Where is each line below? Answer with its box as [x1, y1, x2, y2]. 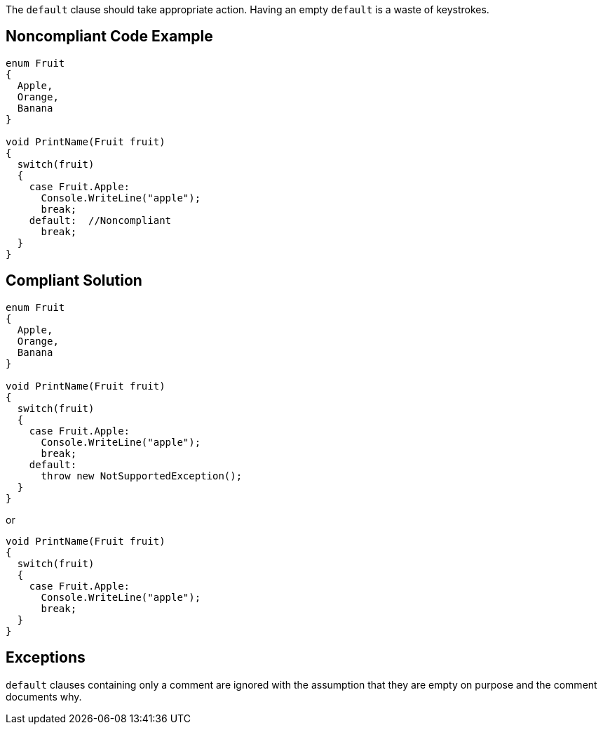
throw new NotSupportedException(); [41, 470, 243, 482]
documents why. [6, 690, 82, 703]
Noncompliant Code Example [6, 27, 213, 46]
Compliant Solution [6, 272, 142, 290]
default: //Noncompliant [29, 214, 172, 226]
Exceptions [6, 649, 86, 667]
